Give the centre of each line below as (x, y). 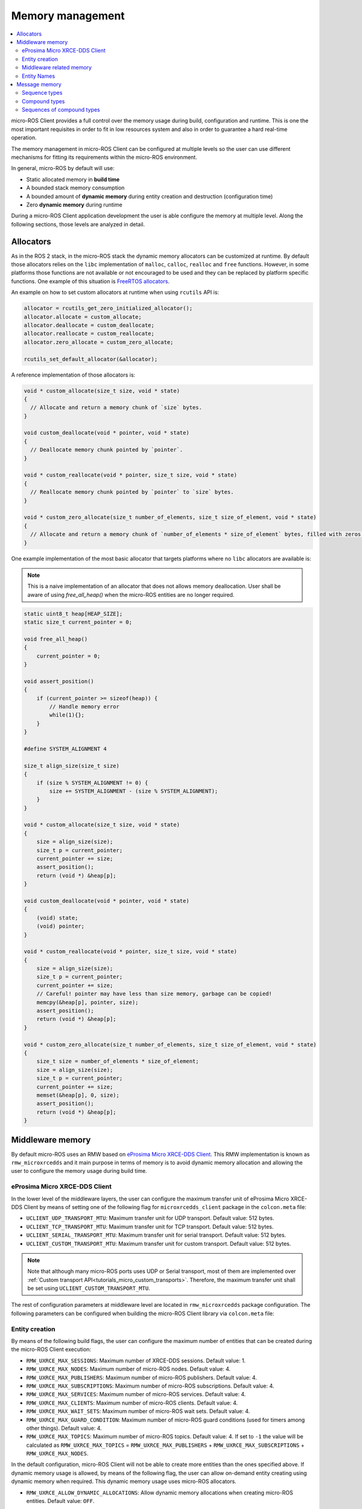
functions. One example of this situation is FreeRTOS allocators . (91, 281)
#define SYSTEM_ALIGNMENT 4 (65, 749)
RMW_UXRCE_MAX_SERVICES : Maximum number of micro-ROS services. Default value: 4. (136, 1394)
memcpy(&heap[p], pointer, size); (87, 1002)
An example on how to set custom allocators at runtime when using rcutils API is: (115, 292)
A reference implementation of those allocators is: (73, 375)
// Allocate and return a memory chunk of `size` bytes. (116, 408)
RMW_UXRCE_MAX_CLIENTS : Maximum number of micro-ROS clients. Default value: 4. (132, 1403)
